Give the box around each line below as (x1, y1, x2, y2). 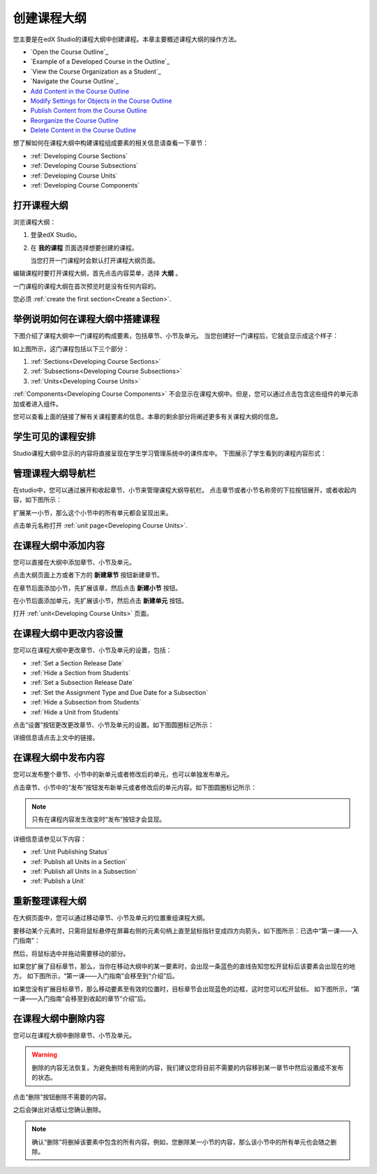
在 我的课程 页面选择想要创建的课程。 (30, 243, 138, 252)
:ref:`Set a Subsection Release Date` (30, 679, 135, 687)
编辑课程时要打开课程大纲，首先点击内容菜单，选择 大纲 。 (13, 269, 182, 278)
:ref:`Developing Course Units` (30, 171, 118, 180)
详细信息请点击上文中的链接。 (13, 733, 99, 742)
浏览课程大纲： (13, 218, 56, 226)
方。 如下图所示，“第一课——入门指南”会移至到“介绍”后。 (13, 972, 179, 980)
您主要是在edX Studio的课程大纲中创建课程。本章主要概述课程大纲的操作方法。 (13, 35, 241, 43)
